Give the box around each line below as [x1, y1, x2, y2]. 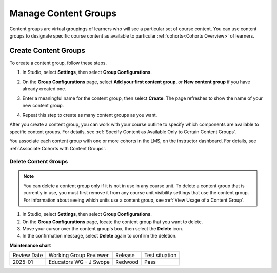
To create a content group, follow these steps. [9, 60, 107, 66]
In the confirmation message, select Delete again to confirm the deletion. [22, 233, 177, 239]
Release [115, 252, 135, 259]
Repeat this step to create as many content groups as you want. [22, 112, 157, 118]
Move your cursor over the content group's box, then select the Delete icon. [22, 226, 183, 232]
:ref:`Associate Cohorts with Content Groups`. [9, 145, 106, 151]
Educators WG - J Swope [48, 259, 110, 266]
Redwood [115, 259, 138, 266]
